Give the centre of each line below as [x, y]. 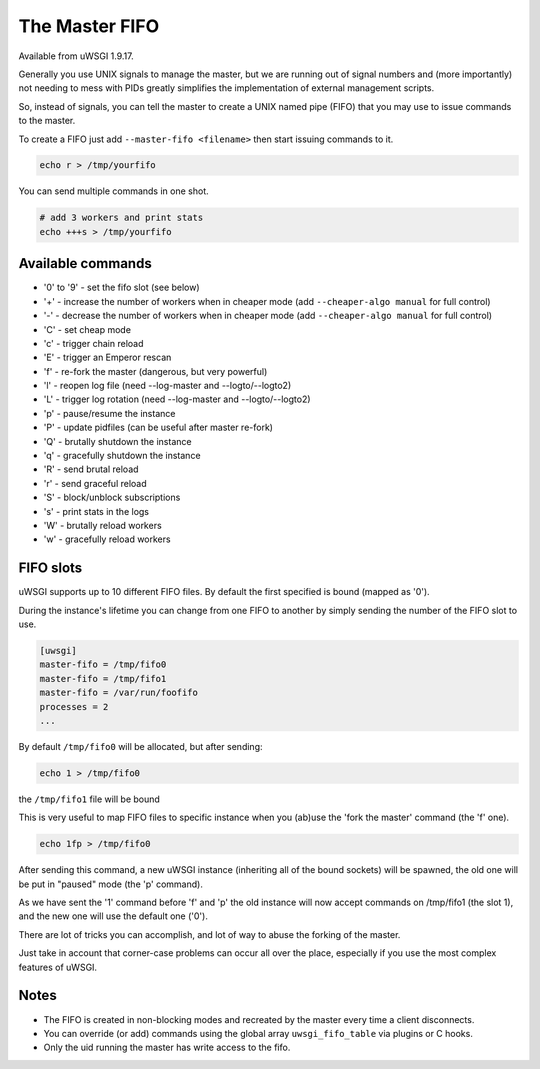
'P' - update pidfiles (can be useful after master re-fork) [158, 427]
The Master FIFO [89, 26]
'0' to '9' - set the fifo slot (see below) [121, 287]
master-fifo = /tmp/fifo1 [103, 678]
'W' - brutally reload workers [102, 525]
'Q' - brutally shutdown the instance [117, 441]
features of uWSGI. [58, 967]
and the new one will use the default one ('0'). [113, 916]
